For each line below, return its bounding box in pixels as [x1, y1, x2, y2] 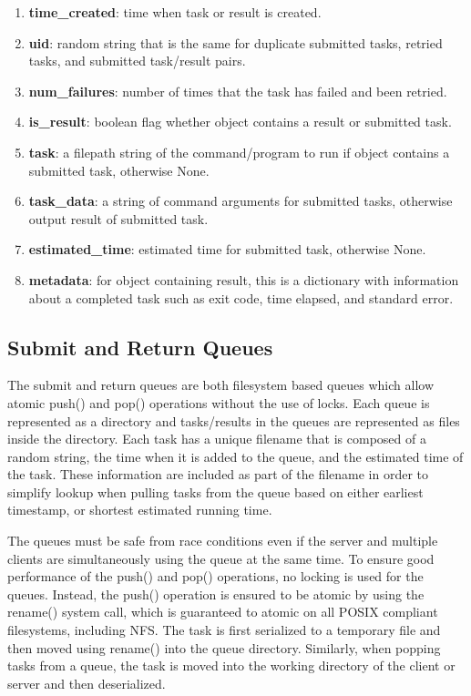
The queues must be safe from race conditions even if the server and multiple [7, 531, 438, 550]
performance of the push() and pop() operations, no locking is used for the [7, 567, 424, 586]
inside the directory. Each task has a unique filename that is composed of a [7, 429, 426, 448]
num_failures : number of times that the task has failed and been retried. [28, 81, 447, 100]
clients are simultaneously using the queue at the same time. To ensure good [7, 548, 435, 568]
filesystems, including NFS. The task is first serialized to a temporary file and [7, 620, 441, 640]
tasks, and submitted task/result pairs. [28, 51, 246, 70]
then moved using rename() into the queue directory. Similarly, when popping [7, 638, 441, 657]
